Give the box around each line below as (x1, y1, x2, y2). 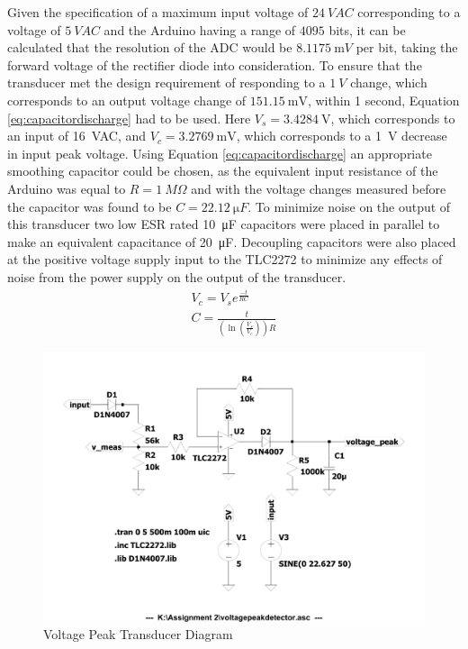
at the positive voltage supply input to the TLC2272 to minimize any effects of (7, 250, 443, 269)
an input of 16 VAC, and (7, 126, 147, 145)
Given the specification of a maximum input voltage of (7, 3, 309, 21)
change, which (350, 73, 427, 92)
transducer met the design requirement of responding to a (7, 73, 326, 92)
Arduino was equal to (7, 178, 126, 197)
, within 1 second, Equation (307, 90, 460, 109)
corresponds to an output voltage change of (7, 90, 247, 109)
